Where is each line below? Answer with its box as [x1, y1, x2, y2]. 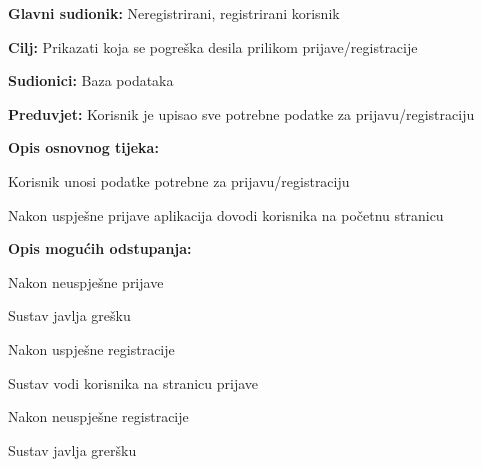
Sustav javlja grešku [8, 305, 131, 326]
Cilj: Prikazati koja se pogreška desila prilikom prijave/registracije [8, 36, 418, 57]
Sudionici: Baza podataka [8, 70, 174, 91]
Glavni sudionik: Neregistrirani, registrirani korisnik [8, 3, 340, 23]
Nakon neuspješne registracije [8, 406, 189, 427]
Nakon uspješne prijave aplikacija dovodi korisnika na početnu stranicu [8, 204, 444, 225]
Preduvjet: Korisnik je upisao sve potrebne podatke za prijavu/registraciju [8, 103, 475, 124]
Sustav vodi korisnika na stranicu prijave [8, 372, 259, 393]
